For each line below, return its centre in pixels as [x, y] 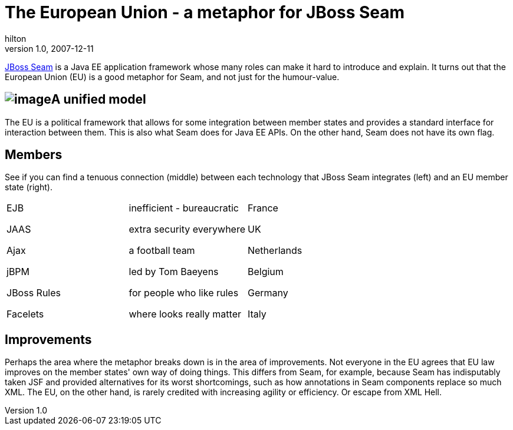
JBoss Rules [34, 293]
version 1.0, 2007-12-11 [49, 48]
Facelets [25, 314]
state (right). [29, 187]
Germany [268, 293]
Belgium [265, 272]
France [263, 208]
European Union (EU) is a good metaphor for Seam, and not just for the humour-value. [172, 77]
